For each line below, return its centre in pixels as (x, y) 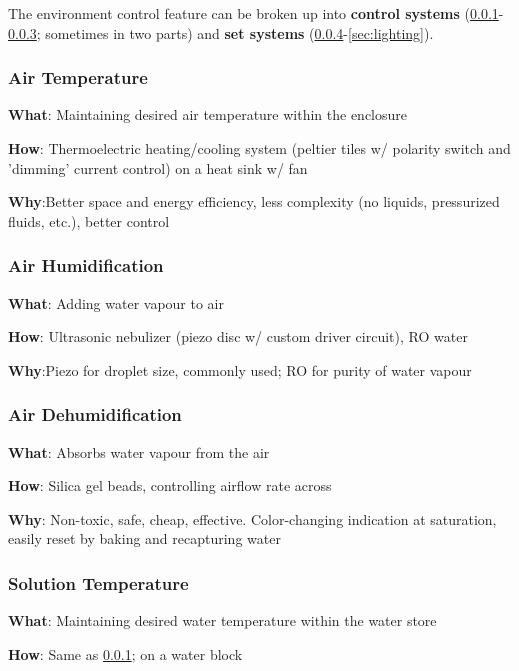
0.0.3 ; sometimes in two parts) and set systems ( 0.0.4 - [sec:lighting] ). (221, 32)
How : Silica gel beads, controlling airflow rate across (170, 485)
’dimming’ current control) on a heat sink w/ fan (158, 167)
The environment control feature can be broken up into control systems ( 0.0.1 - (256, 13)
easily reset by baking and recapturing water (144, 538)
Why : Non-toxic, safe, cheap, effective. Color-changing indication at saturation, (252, 518)
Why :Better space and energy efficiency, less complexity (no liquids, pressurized (254, 201)
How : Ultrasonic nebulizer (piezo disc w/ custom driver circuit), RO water (238, 336)
